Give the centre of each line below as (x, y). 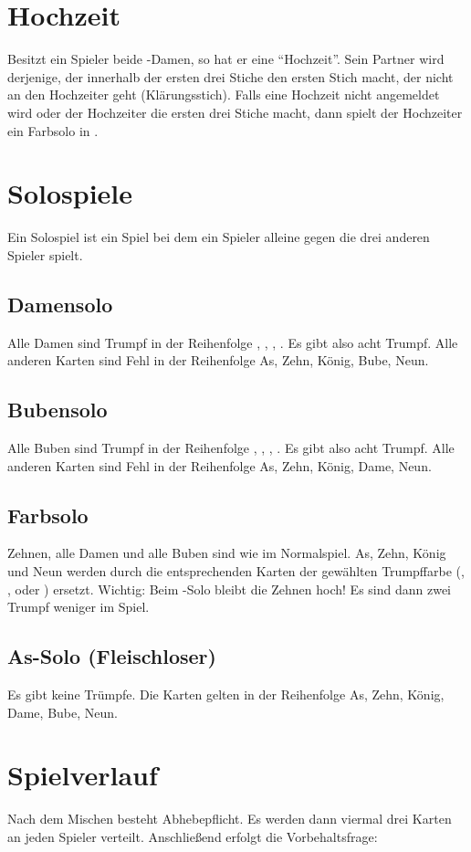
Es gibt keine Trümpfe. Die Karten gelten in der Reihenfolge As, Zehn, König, (226, 694)
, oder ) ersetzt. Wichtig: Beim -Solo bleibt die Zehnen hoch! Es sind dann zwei (230, 589)
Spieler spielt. (45, 254)
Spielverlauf (83, 775)
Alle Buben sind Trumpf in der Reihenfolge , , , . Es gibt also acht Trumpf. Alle (231, 447)
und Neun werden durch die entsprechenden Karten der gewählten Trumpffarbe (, (236, 570)
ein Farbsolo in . (53, 130)
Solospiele (70, 193)
